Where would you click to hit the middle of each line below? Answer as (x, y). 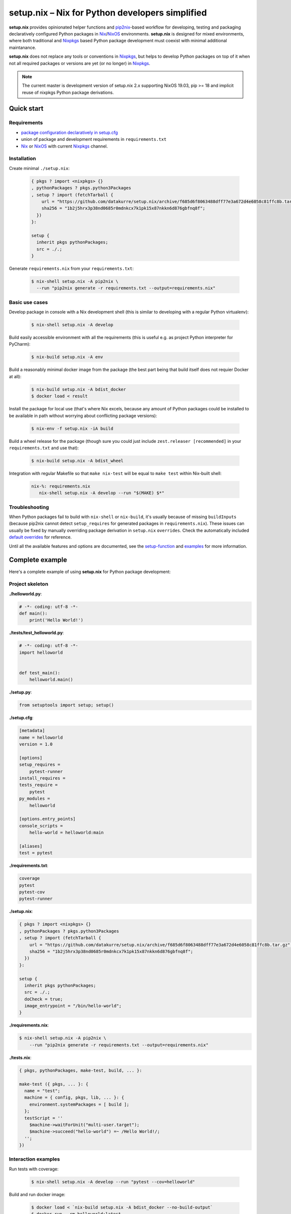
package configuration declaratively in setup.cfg (70, 132)
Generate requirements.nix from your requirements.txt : (71, 269)
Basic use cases (28, 302)
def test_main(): (40, 673)
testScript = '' (44, 1118)
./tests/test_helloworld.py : (36, 633)
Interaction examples (34, 1159)
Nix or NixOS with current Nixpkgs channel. (65, 146)
